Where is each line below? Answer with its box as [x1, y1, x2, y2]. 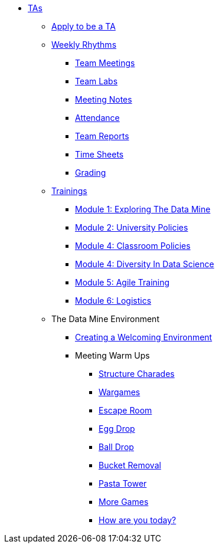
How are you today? [99, 515, 176, 525]
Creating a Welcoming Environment [75, 332, 213, 342]
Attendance [75, 113, 120, 123]
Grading [75, 168, 106, 178]
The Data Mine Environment [51, 314, 159, 324]
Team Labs [75, 76, 118, 86]
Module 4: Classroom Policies [75, 241, 191, 251]
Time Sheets [75, 149, 124, 159]
